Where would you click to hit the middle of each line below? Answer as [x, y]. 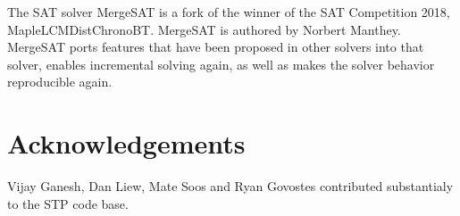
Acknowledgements [126, 143]
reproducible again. [60, 82]
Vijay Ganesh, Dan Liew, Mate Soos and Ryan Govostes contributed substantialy [230, 186]
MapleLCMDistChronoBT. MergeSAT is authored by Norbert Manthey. [204, 29]
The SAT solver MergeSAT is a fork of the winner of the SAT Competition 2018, [229, 12]
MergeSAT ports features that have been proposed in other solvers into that [216, 47]
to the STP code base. [68, 203]
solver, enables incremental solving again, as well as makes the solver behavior [221, 64]
